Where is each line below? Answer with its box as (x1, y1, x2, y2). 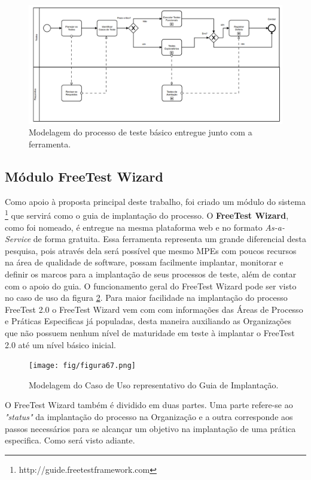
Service (5, 233, 31, 245)
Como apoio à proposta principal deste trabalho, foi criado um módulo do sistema (5, 195, 306, 207)
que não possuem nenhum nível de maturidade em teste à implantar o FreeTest (5, 326, 295, 339)
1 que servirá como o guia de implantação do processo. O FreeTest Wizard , (5, 207, 289, 221)
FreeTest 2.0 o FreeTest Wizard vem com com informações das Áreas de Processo (5, 303, 303, 315)
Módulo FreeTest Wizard (5, 167, 163, 185)
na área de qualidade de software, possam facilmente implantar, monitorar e (5, 256, 283, 268)
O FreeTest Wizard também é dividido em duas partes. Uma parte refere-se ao (5, 399, 293, 411)
